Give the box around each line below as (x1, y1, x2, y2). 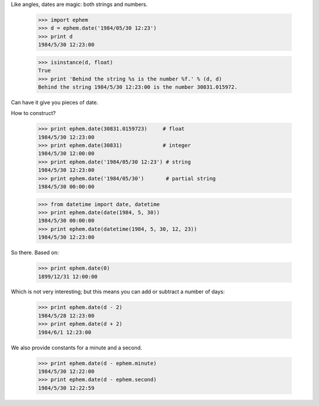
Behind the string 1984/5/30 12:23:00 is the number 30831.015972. (38, 83, 238, 90)
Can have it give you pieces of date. (11, 99, 99, 106)
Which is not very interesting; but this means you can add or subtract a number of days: (11, 288, 225, 295)
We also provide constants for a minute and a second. (11, 344, 142, 351)
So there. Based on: (11, 249, 59, 256)
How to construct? (11, 110, 56, 117)
